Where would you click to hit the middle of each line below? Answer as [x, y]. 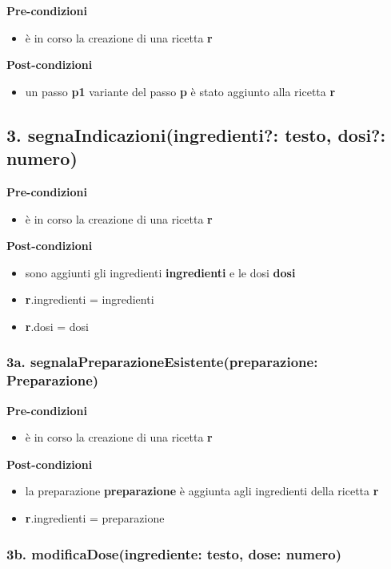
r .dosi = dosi [57, 326]
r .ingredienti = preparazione [95, 518]
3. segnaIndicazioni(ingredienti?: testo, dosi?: [196, 134]
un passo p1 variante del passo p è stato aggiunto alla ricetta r [180, 91]
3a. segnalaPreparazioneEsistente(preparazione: [162, 362]
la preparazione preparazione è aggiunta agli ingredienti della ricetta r [202, 491]
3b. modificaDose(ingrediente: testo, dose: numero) [174, 553]
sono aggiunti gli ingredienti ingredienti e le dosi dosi [160, 272]
